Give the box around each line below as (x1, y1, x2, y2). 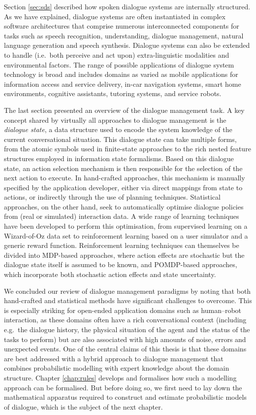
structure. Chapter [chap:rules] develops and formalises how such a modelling (4, 372, 237, 382)
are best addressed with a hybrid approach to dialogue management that (4, 353, 224, 363)
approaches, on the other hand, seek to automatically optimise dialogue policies (4, 201, 244, 211)
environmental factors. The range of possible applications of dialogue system (4, 59, 234, 69)
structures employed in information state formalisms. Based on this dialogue (4, 153, 234, 163)
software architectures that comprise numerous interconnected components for (4, 21, 239, 31)
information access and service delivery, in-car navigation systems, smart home (4, 78, 241, 89)
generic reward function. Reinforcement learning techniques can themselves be (4, 240, 239, 250)
